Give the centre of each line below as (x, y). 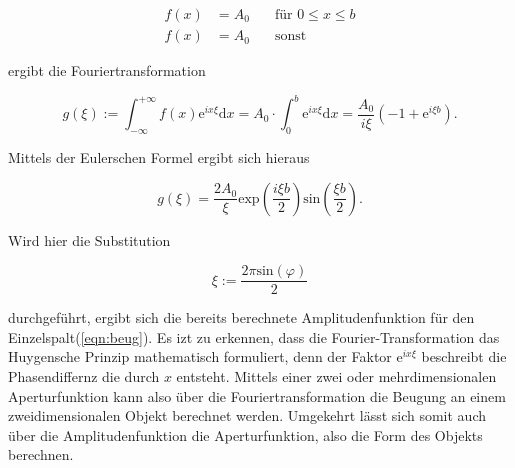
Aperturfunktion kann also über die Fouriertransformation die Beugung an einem (257, 395)
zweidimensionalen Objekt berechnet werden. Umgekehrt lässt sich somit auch (247, 415)
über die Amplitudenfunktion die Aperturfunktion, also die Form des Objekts (245, 434)
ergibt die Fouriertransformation (107, 70)
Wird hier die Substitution (89, 239)
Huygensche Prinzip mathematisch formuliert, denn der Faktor (200, 356)
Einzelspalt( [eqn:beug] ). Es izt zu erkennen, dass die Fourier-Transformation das (254, 336)
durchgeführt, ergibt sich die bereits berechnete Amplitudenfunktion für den (241, 317)
